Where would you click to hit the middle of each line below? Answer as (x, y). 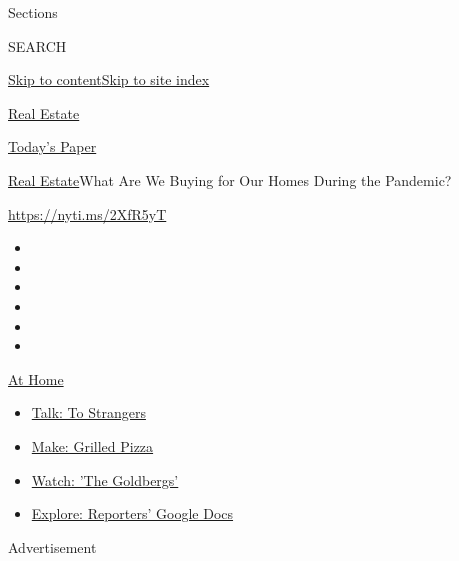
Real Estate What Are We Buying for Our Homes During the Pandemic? (230, 179)
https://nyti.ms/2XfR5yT (87, 213)
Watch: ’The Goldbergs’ (105, 479)
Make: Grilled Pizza (92, 445)
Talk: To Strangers (88, 412)
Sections (33, 12)
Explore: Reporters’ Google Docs (132, 513)
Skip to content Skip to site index (109, 79)
